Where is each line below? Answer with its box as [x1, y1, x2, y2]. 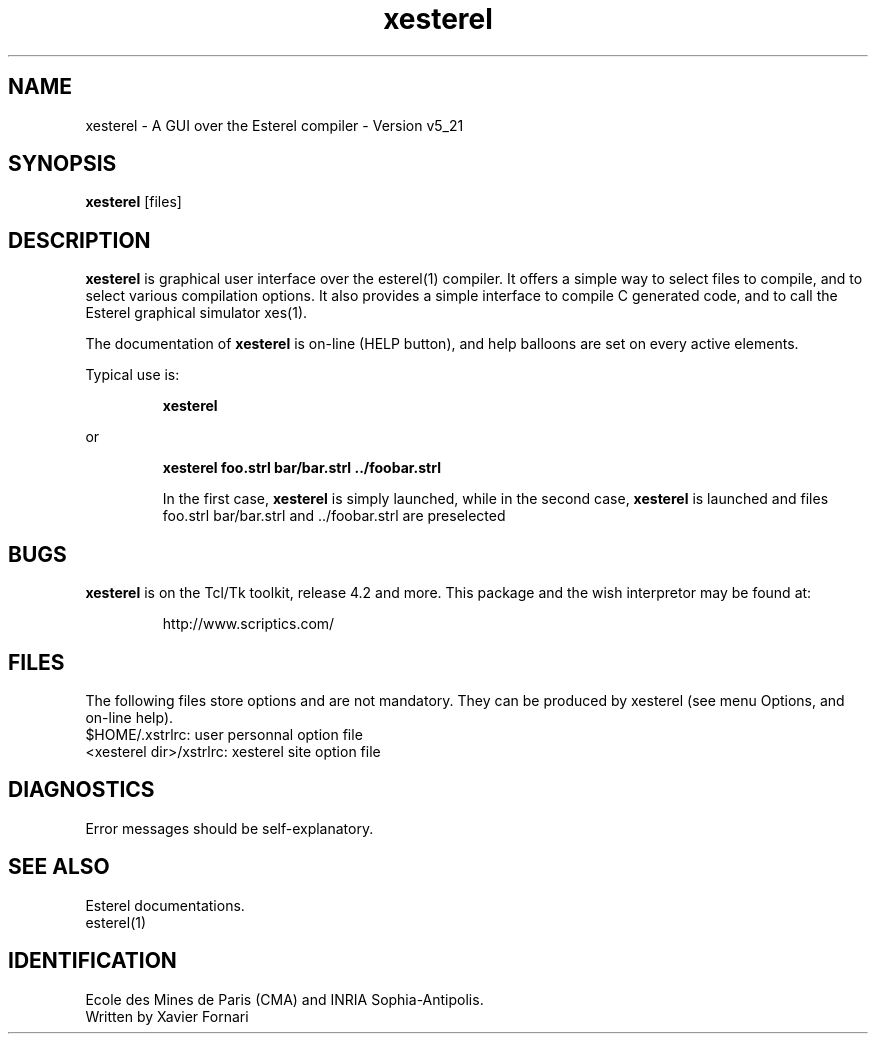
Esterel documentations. [85, 896, 245, 914]
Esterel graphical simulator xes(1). [85, 304, 308, 322]
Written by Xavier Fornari [85, 1007, 249, 1025]
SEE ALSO [8, 854, 110, 880]
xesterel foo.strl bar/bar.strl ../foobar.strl [162, 459, 441, 477]
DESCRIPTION [8, 227, 151, 253]
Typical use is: [85, 366, 180, 384]
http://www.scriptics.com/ [162, 615, 335, 633]
